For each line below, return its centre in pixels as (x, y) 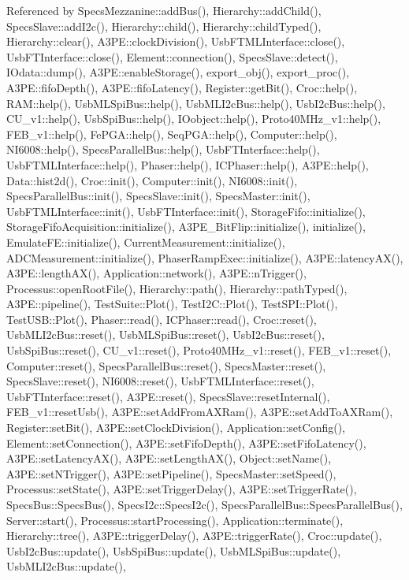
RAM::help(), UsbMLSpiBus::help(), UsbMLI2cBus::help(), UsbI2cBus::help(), (196, 103)
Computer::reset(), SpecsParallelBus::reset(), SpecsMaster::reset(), (166, 365)
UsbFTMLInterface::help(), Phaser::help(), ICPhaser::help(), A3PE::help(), (188, 164)
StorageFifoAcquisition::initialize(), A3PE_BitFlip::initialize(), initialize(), (186, 227)
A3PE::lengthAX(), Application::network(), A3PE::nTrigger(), (156, 273)
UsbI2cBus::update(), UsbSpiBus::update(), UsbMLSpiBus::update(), (174, 550)
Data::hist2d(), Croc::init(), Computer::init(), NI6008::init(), (152, 180)
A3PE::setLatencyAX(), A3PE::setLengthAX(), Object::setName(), (169, 458)
